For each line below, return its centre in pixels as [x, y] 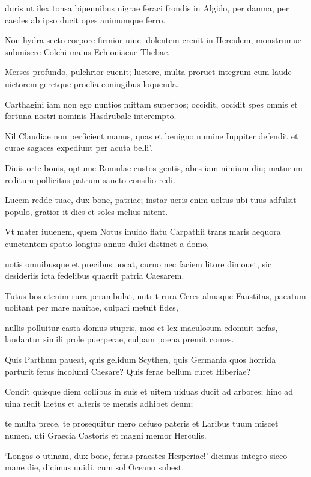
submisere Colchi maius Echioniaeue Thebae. [88, 51]
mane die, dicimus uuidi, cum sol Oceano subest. [95, 467]
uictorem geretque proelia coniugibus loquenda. [92, 83]
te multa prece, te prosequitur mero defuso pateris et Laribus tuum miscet [142, 423]
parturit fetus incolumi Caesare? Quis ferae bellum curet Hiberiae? [128, 371]
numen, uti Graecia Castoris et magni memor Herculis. [106, 435]
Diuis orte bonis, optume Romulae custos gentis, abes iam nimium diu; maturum [154, 167]
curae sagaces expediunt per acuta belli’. [79, 147]
